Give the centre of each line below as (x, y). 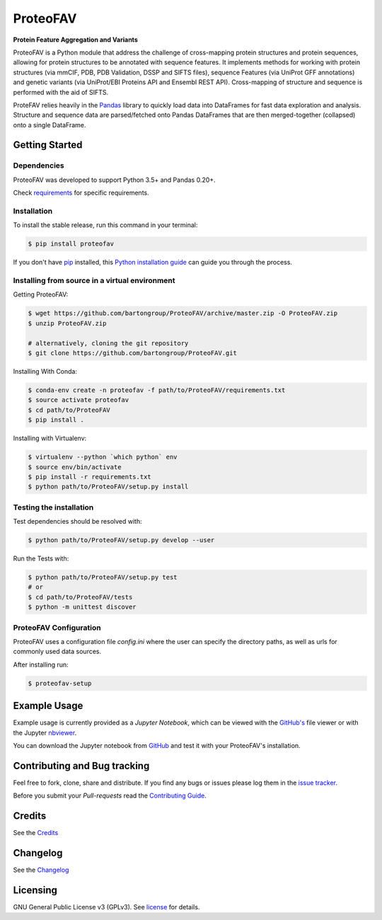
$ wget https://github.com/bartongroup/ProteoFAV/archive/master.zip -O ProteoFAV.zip (183, 314)
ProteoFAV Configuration (57, 628)
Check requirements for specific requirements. (81, 193)
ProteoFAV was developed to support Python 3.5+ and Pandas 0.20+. (114, 180)
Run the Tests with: (41, 558)
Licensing (35, 890)
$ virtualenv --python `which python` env (103, 457)
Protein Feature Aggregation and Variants (75, 40)
